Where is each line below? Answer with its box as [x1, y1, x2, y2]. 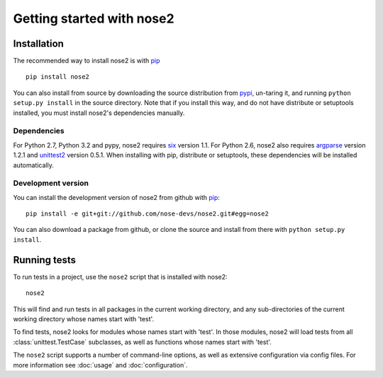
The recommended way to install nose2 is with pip [13, 57, 160, 65]
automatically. [13, 160, 55, 169]
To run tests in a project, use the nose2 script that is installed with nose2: [13, 272, 228, 281]
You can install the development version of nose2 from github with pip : [13, 193, 220, 201]
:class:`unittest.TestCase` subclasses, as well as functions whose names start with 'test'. [13, 338, 272, 346]
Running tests [13, 254, 77, 266]
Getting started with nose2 [13, 11, 174, 26]
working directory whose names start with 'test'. [13, 314, 155, 323]
